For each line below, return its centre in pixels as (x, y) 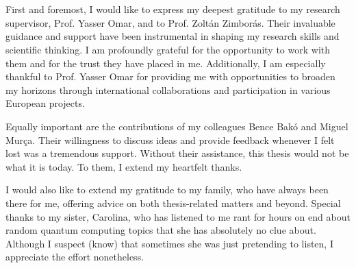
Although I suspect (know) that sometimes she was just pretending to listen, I (169, 243)
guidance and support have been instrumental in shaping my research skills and (173, 36)
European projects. (45, 103)
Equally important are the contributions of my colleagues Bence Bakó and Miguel (177, 126)
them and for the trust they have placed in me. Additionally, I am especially (166, 63)
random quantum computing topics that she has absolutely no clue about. (161, 230)
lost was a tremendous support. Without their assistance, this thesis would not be (177, 153)
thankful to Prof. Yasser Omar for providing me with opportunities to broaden (170, 76)
